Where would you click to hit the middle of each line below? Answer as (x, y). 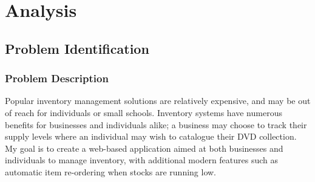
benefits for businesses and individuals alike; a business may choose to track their (156, 124)
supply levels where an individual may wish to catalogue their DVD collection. (151, 136)
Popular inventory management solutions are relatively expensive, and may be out (158, 101)
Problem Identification (77, 48)
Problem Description (57, 78)
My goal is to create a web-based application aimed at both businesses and (144, 148)
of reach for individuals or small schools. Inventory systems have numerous (144, 112)
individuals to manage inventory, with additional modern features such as (142, 160)
